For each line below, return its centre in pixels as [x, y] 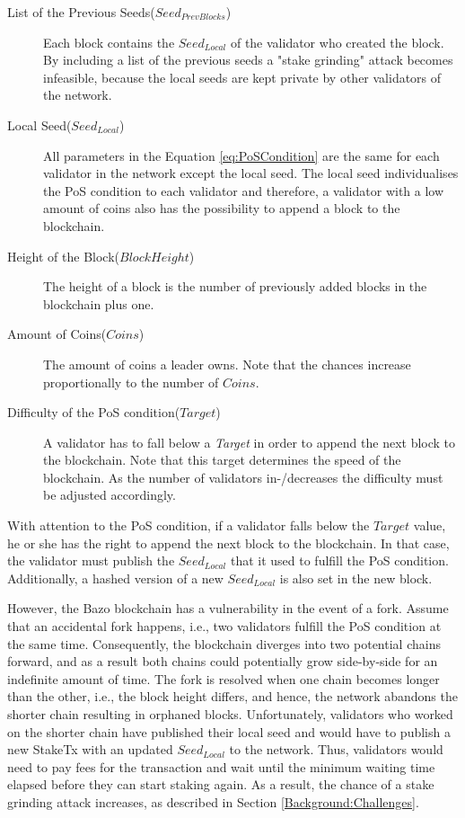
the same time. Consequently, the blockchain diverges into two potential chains [224, 643]
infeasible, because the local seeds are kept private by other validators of [242, 77]
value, [430, 525]
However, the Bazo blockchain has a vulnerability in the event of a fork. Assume [228, 608]
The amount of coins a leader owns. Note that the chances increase [227, 364]
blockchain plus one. [99, 303]
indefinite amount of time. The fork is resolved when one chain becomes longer [224, 678]
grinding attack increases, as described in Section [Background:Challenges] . [213, 801]
